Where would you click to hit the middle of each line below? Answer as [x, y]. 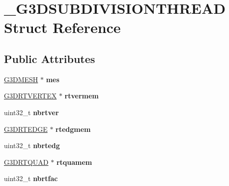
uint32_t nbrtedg [32, 145]
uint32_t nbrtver [31, 112]
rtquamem [74, 162]
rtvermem [82, 96]
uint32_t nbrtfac [31, 178]
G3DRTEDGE [26, 129]
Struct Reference [62, 27]
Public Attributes [50, 58]
